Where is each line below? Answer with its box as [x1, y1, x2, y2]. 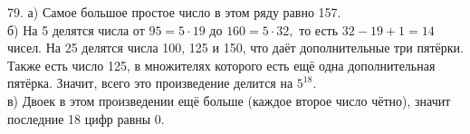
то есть [299, 20, 339, 39]
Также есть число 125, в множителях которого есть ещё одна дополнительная [7, 55, 436, 74]
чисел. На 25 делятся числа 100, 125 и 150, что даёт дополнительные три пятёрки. [7, 38, 464, 57]
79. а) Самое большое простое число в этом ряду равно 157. [7, 3, 341, 21]
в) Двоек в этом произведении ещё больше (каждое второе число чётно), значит [7, 91, 451, 110]
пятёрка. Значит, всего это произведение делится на [7, 73, 293, 92]
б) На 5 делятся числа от [7, 20, 145, 39]
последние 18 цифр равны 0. [7, 109, 165, 128]
